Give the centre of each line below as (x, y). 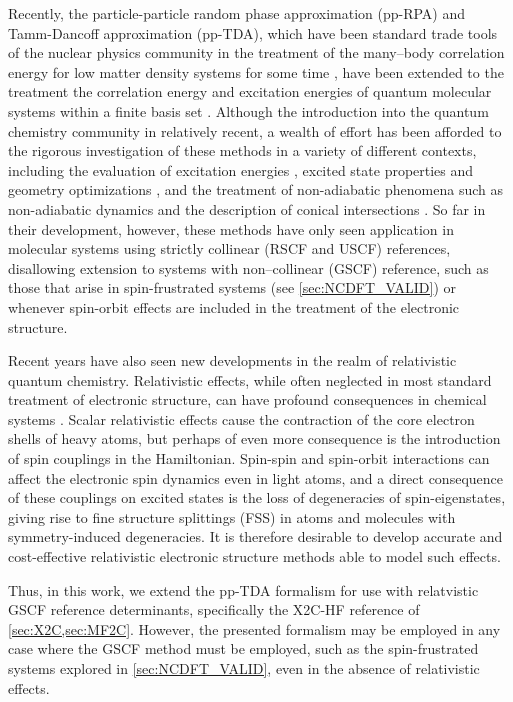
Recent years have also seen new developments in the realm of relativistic (232, 360)
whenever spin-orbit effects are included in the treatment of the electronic (234, 306)
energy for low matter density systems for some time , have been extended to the (256, 71)
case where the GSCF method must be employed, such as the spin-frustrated (243, 648)
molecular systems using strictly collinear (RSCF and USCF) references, (229, 248)
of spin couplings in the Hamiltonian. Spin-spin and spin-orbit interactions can (249, 458)
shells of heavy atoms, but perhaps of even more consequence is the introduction (254, 438)
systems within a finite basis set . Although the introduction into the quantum (248, 110)
